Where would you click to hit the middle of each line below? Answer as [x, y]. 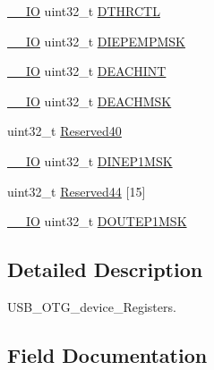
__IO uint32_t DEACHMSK [90, 101]
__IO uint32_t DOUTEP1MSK [97, 221]
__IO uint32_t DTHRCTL [84, 11]
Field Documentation [107, 354]
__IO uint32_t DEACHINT [87, 71]
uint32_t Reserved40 [64, 131]
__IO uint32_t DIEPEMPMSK [96, 41]
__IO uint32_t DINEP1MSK [90, 160]
